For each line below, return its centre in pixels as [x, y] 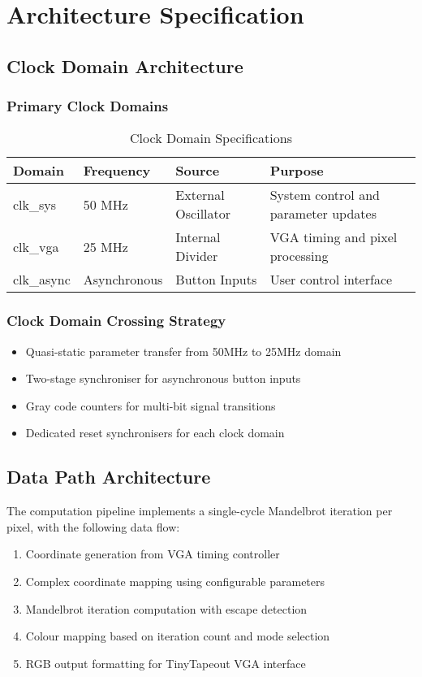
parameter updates [323, 214]
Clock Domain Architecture [125, 65]
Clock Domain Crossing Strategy [116, 321]
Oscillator [203, 214]
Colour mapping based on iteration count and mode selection [178, 636]
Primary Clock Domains [88, 106]
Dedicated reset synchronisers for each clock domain [155, 433]
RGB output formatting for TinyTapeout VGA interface [166, 663]
